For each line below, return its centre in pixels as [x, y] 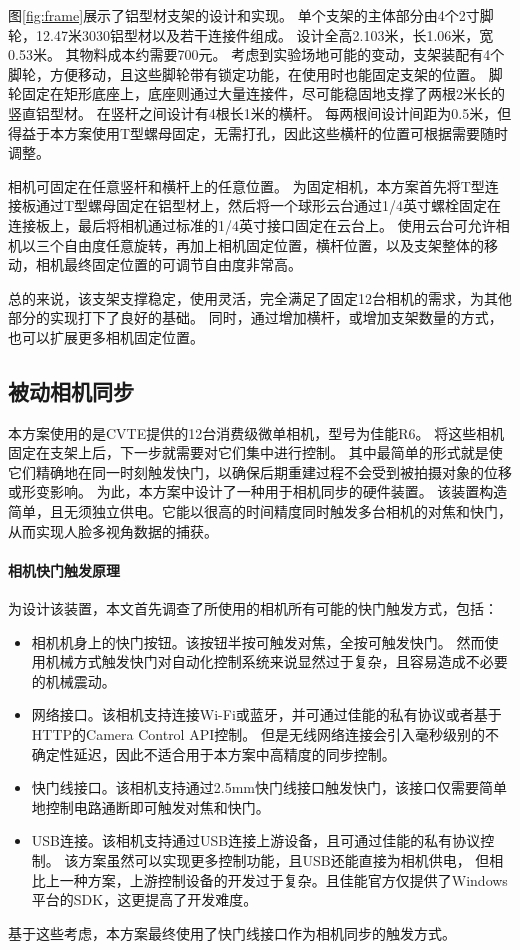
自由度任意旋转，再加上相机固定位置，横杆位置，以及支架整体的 [273, 244]
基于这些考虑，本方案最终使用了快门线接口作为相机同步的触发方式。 [232, 932]
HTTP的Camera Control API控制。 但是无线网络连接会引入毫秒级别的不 [265, 734]
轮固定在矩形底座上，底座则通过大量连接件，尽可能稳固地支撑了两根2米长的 [256, 93]
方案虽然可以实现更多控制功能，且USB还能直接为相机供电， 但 [284, 860]
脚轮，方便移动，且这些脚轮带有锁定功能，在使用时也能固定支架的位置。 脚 [255, 73]
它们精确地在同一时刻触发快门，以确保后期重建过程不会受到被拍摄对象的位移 [260, 471]
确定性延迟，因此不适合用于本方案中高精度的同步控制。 [213, 753]
